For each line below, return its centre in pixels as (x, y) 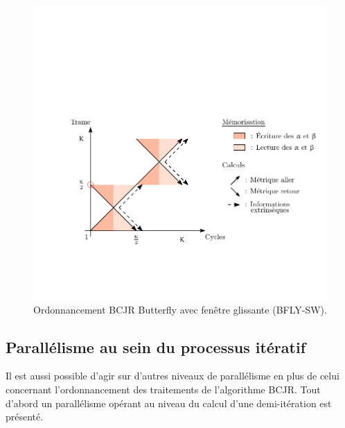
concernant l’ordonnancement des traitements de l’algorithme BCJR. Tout (163, 389)
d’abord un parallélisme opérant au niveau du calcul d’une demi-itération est (169, 403)
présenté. (25, 417)
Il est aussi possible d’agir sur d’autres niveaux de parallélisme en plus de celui (172, 376)
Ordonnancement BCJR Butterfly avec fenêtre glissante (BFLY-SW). (180, 309)
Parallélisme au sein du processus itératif (156, 346)
